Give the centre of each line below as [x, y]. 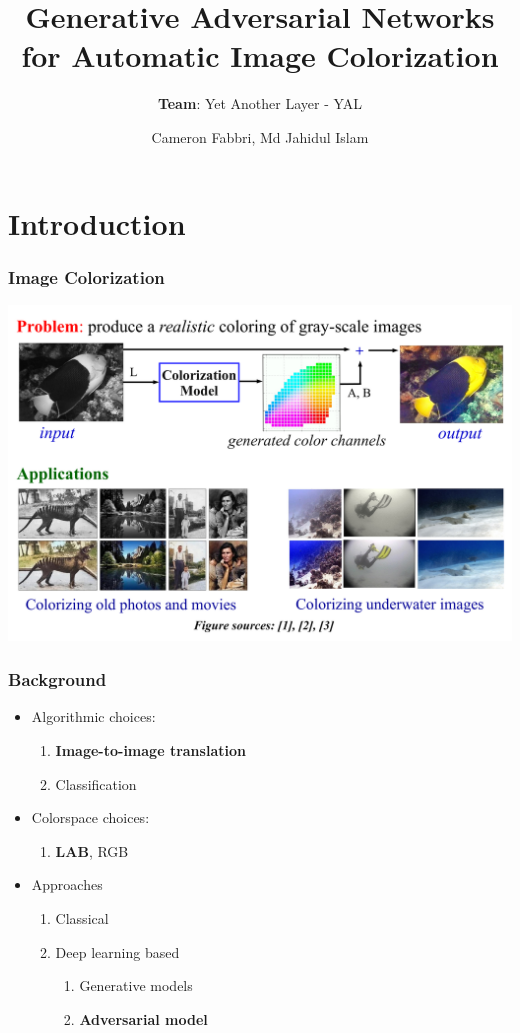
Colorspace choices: [90, 817]
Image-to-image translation [150, 749]
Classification [96, 783]
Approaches [67, 884]
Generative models [136, 985]
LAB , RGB [92, 850]
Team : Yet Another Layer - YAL [260, 103]
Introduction [97, 222]
